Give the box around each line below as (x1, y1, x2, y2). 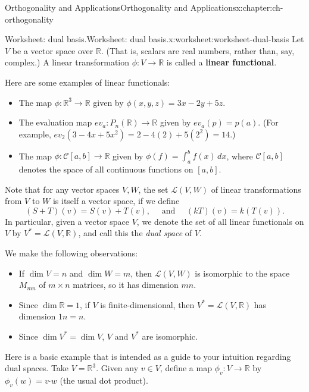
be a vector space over (12, 44, 93, 57)
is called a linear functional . (166, 56, 277, 68)
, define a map (160, 362, 212, 374)
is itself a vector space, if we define (52, 195, 180, 207)
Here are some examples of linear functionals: (5, 76, 170, 88)
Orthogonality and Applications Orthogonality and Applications (5, 1, 236, 13)
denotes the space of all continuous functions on (18, 163, 193, 175)
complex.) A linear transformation (5, 56, 130, 68)
